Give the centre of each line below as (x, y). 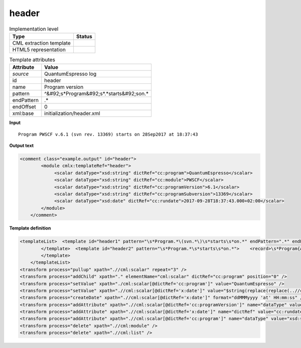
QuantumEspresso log (70, 74)
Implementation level (34, 29)
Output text (22, 146)
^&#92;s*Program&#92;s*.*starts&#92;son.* (97, 94)
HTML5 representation (39, 49)
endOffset (24, 107)
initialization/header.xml (72, 113)
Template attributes (32, 60)
